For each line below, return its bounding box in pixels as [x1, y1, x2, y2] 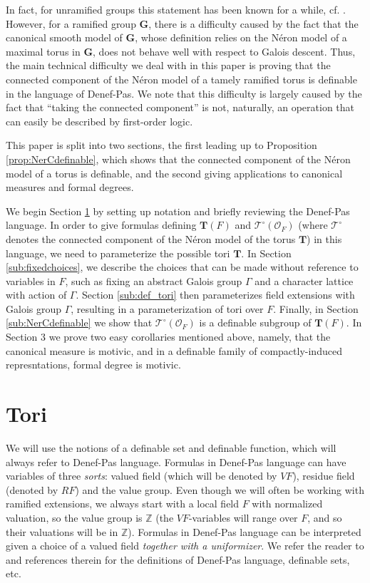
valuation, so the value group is [6, 510, 143, 525]
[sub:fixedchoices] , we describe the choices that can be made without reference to [6, 259, 359, 274]
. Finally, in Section [273, 301, 359, 316]
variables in [6, 273, 56, 288]
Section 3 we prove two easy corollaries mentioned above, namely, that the [6, 329, 331, 344]
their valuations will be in [6, 524, 118, 539]
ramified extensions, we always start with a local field [6, 496, 240, 511]
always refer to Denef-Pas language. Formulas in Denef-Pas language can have [6, 454, 346, 469]
